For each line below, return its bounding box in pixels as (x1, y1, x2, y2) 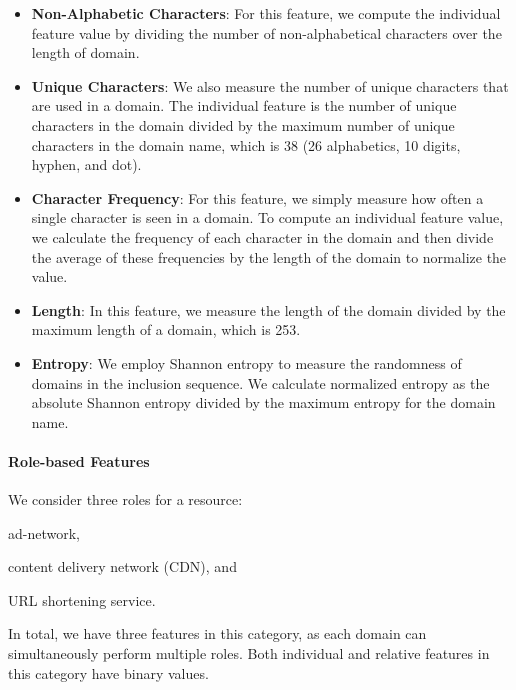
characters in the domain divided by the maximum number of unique (31, 114, 455, 135)
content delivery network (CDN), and (8, 556, 237, 577)
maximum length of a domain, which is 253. (31, 319, 301, 340)
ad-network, (8, 522, 80, 543)
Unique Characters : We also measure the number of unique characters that (31, 75, 509, 96)
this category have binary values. (8, 662, 209, 683)
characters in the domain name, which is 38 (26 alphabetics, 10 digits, (31, 134, 461, 155)
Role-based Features (8, 450, 150, 471)
